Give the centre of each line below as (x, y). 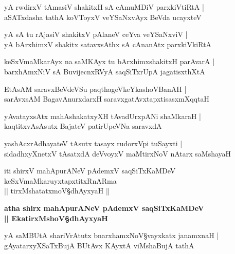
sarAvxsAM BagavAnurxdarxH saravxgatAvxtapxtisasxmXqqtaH (107, 99)
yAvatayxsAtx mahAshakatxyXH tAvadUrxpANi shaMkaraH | (103, 116)
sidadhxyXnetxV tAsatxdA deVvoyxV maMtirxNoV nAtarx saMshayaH (118, 153)
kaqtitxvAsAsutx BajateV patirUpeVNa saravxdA (83, 126)
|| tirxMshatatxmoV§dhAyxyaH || (57, 191)
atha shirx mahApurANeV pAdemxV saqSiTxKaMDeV (104, 208)
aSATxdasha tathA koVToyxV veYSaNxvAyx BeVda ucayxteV (103, 17)
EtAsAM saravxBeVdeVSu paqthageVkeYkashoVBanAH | (95, 89)
